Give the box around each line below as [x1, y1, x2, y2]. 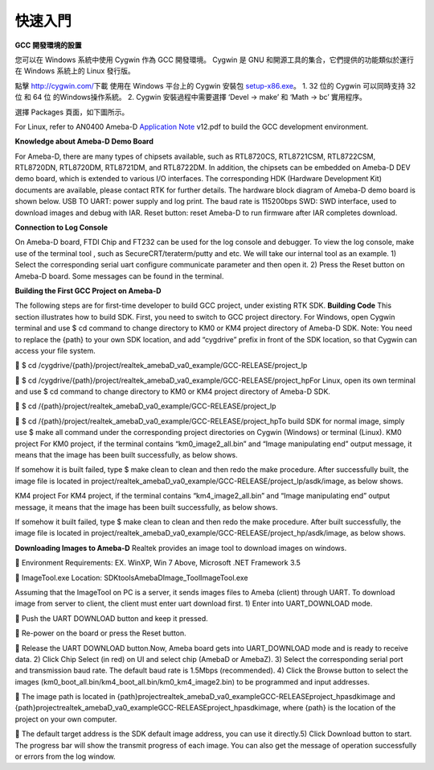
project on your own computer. [14, 714, 117, 724]
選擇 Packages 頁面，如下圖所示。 [14, 107, 129, 117]
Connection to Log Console [14, 222, 108, 233]
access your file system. [14, 346, 96, 355]
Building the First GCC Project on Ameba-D [14, 286, 162, 296]
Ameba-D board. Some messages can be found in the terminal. [14, 271, 224, 281]
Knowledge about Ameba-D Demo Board [14, 137, 154, 147]
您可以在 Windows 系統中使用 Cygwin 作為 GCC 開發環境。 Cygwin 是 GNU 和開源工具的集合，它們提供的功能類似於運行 [14, 55, 414, 64]
